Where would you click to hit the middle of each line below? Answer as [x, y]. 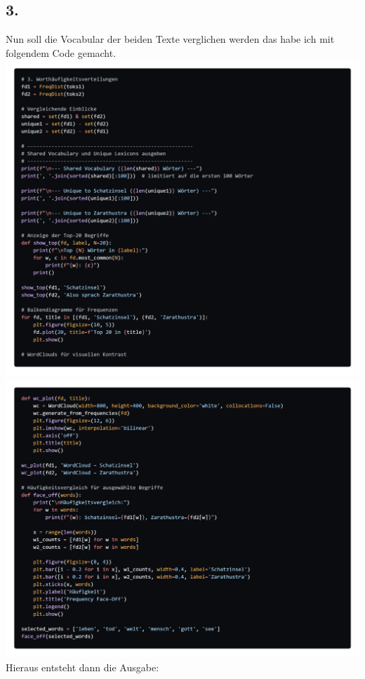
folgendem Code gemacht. [61, 52]
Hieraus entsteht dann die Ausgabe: [82, 667]
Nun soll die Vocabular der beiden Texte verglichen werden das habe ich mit [170, 39]
